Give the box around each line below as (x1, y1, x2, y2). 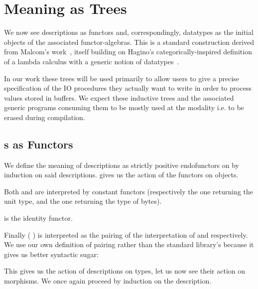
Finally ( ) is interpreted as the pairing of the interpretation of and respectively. (4, 229, 248, 240)
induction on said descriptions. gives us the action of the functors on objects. (4, 169, 239, 180)
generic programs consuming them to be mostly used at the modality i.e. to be (4, 102, 244, 113)
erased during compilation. (4, 112, 85, 122)
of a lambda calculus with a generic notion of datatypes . (4, 56, 179, 66)
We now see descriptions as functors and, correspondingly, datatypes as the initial (4, 27, 254, 37)
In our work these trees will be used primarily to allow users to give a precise (4, 73, 240, 83)
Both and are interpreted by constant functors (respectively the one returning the (4, 186, 254, 196)
